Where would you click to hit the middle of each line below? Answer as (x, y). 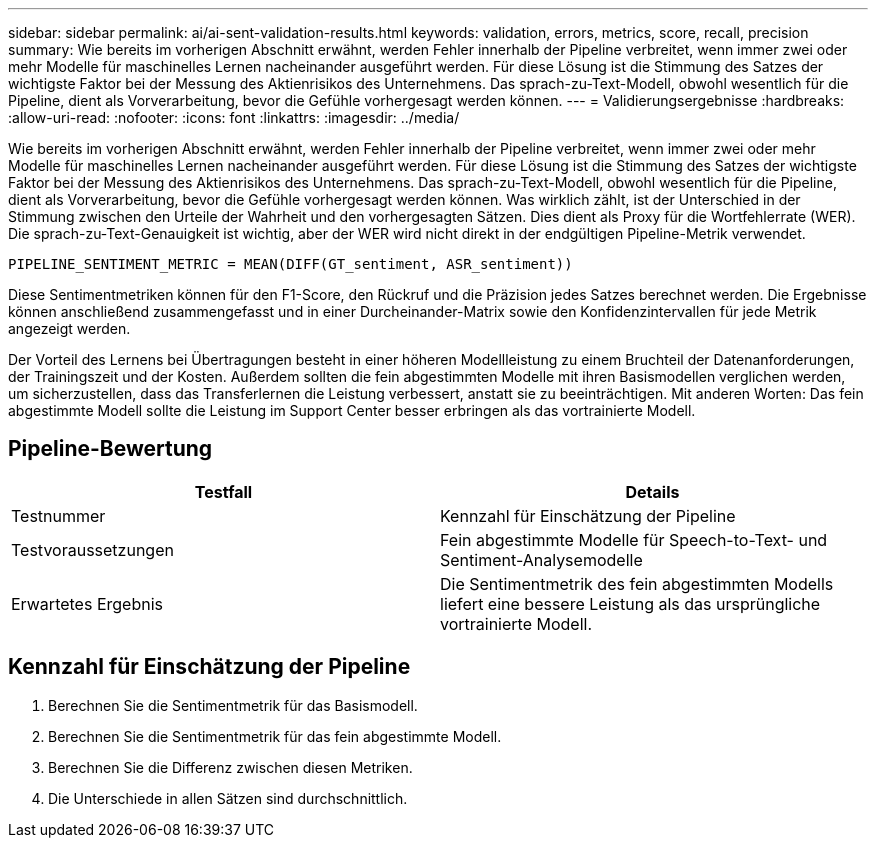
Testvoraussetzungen (92, 549)
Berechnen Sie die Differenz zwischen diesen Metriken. (230, 767)
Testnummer (58, 515)
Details (652, 491)
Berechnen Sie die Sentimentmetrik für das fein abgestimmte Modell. (275, 736)
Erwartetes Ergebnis (87, 603)
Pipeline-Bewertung (110, 449)
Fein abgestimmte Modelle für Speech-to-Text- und (634, 539)
